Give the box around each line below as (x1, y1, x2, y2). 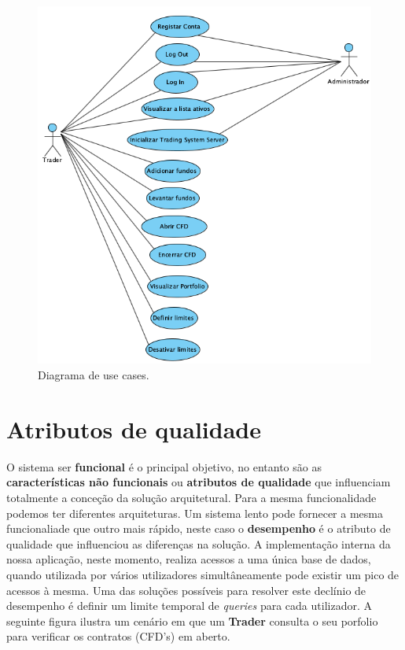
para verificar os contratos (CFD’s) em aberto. (6, 628, 230, 644)
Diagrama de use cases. (38, 367, 149, 383)
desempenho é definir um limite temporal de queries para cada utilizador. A (6, 597, 372, 614)
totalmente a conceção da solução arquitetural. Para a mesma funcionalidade (6, 489, 377, 505)
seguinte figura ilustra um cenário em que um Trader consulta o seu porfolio (6, 612, 378, 629)
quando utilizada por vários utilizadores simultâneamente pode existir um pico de (6, 566, 399, 582)
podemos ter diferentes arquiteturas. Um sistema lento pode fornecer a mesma (6, 504, 383, 521)
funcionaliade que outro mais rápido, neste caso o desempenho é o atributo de (6, 520, 391, 537)
